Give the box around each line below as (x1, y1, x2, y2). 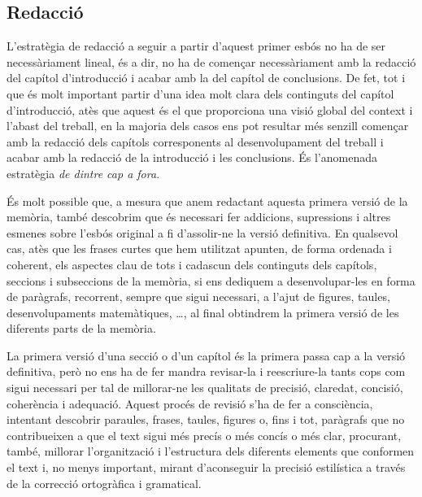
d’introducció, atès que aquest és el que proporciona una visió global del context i (7, 101, 413, 118)
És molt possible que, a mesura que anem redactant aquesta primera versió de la (7, 192, 408, 209)
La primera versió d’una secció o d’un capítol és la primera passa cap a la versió (7, 347, 406, 364)
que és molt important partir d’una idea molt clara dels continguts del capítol (7, 85, 394, 102)
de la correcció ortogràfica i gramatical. (7, 474, 202, 491)
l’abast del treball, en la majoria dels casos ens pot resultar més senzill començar (7, 117, 409, 134)
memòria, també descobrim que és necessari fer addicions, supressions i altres (7, 208, 391, 225)
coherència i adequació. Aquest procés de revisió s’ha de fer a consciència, (7, 395, 373, 412)
